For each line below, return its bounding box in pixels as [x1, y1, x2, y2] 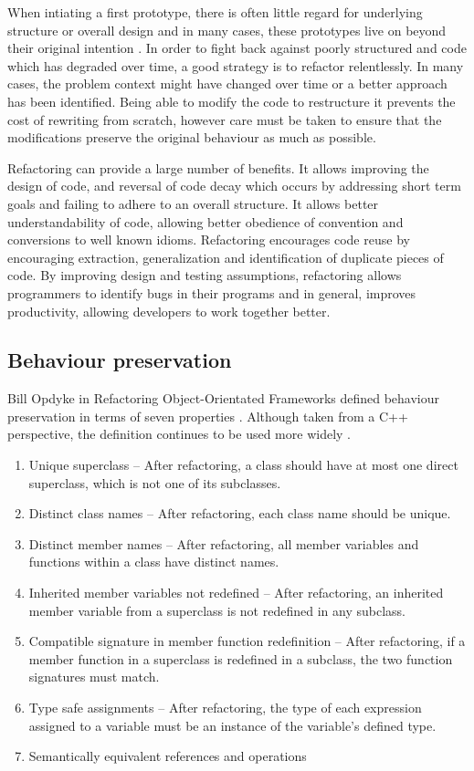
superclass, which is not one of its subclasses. [28, 473, 281, 492]
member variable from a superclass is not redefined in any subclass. [28, 600, 406, 620]
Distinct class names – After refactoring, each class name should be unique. [28, 504, 451, 523]
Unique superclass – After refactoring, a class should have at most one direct [28, 455, 458, 474]
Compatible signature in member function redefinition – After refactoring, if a [28, 631, 466, 651]
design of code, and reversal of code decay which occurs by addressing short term [7, 176, 461, 195]
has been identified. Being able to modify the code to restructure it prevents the [7, 91, 456, 110]
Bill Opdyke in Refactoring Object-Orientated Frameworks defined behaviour [7, 389, 440, 408]
